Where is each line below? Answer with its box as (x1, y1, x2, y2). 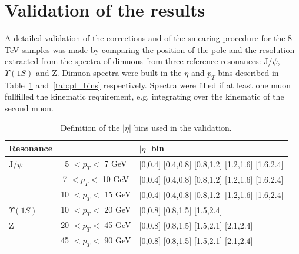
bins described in (218, 66, 279, 78)
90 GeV (104, 234, 131, 246)
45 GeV (104, 219, 131, 231)
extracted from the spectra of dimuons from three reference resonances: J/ (5, 55, 273, 67)
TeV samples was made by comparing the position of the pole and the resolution (5, 43, 295, 55)
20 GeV (104, 203, 131, 216)
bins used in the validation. (134, 121, 232, 134)
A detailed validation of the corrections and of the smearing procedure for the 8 (5, 32, 293, 44)
